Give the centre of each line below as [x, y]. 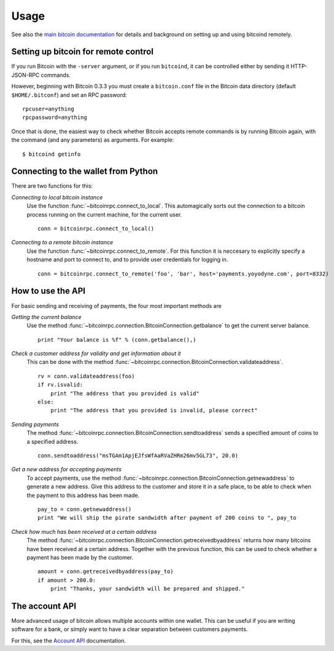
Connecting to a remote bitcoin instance [62, 242]
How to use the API [49, 291]
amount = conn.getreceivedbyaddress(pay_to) [106, 572]
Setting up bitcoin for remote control [82, 52]
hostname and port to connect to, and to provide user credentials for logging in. [127, 260]
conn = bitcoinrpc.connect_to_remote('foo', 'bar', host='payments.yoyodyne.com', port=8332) [183, 274]
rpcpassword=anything [55, 117]
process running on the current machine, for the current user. [104, 214]
